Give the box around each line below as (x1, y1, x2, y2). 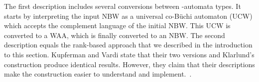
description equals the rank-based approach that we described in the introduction (4, 40, 253, 50)
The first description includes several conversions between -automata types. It (4, 1, 241, 11)
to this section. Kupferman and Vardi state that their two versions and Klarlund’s (4, 49, 255, 59)
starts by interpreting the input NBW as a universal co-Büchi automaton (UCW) (4, 10, 253, 21)
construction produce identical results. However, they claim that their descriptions (4, 59, 255, 69)
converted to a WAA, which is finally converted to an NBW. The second (4, 30, 225, 40)
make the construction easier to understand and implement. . (4, 69, 192, 79)
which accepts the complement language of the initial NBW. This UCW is (4, 20, 231, 31)
